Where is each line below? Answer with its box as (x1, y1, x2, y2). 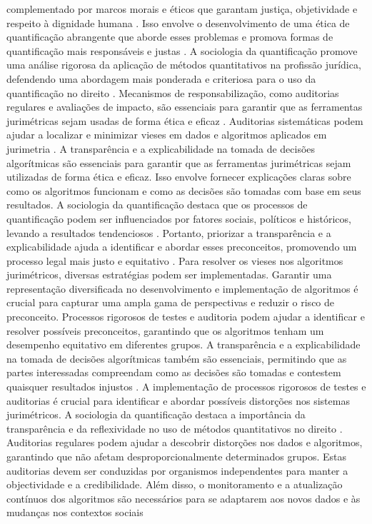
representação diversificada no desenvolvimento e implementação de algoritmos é (6, 281, 358, 296)
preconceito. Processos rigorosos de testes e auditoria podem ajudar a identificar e (6, 309, 365, 324)
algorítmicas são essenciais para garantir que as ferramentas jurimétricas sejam (6, 155, 351, 170)
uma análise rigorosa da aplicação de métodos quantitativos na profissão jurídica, (6, 57, 361, 72)
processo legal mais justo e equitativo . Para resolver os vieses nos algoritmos (6, 253, 343, 268)
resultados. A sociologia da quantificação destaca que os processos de (6, 197, 308, 212)
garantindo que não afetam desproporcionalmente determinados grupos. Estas (6, 449, 347, 463)
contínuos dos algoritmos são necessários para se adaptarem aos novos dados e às (6, 490, 361, 505)
